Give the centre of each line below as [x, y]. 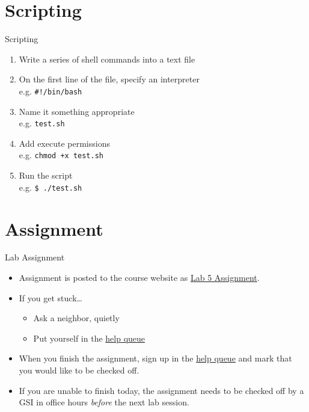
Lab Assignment [35, 257]
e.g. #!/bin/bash [50, 91]
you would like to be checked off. [79, 370]
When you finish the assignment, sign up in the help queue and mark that [155, 358]
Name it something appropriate [77, 111]
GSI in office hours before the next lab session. [104, 402]
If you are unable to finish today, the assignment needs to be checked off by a [161, 390]
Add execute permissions [64, 143]
